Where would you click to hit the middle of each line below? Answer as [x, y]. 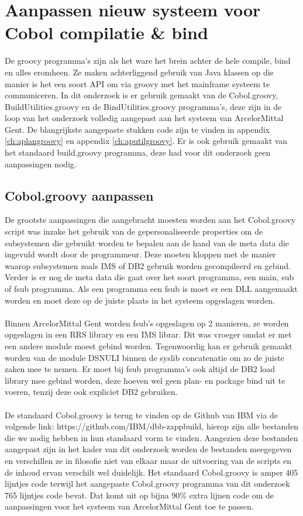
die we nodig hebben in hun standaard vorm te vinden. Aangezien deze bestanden [151, 437]
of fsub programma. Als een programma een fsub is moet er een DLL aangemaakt [151, 289]
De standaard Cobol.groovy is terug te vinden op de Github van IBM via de [142, 414]
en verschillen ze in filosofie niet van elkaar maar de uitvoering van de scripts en [148, 460]
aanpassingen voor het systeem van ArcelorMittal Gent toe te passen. [129, 506]
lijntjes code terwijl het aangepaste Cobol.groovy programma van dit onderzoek [147, 484]
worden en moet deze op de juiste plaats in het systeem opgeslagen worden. [140, 300]
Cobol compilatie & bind [106, 32]
